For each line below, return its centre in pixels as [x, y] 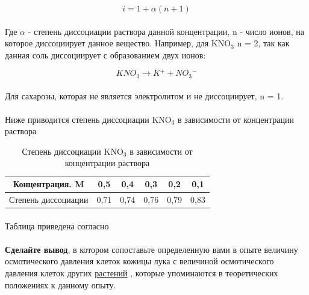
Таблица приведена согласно [57, 225]
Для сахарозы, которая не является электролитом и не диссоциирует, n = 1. [144, 95]
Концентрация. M [48, 184]
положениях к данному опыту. [61, 284]
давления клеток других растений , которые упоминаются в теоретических [142, 272]
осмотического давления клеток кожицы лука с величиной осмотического [139, 261]
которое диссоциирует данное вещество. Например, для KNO [118, 43]
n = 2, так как [263, 43]
